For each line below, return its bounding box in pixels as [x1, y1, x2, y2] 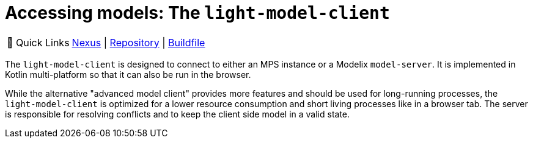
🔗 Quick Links [7, 36, 70, 49]
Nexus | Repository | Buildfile [72, 36, 205, 49]
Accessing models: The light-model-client [5, 2, 390, 23]
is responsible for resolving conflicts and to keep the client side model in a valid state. [5, 108, 350, 119]
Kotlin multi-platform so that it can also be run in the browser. [5, 69, 251, 80]
